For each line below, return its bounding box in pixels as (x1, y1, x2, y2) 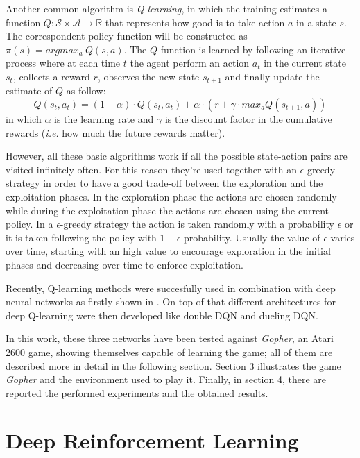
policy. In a (6, 217, 53, 231)
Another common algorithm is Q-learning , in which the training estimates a (6, 1, 327, 15)
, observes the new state (97, 69, 200, 83)
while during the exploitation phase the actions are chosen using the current (6, 203, 329, 217)
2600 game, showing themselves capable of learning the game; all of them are (6, 344, 333, 359)
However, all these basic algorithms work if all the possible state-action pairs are (6, 149, 348, 163)
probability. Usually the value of (184, 230, 320, 244)
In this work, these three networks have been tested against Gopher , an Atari (6, 331, 334, 346)
